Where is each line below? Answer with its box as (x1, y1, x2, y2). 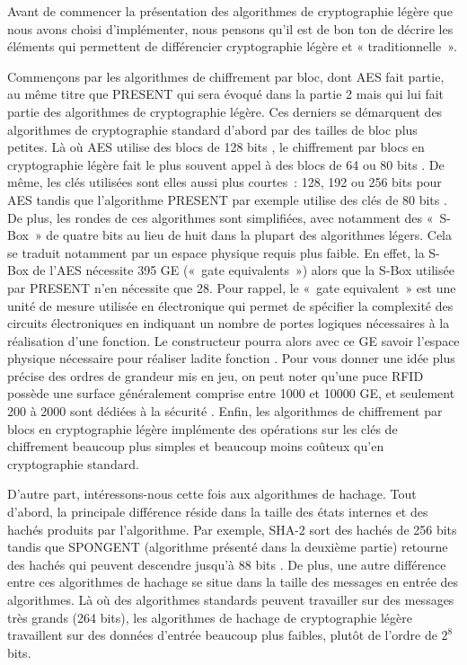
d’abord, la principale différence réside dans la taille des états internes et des (7, 502, 428, 521)
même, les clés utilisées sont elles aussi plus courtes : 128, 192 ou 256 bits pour (7, 173, 442, 191)
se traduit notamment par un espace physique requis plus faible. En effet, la (7, 243, 425, 262)
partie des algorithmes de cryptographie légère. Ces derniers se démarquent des (7, 102, 443, 120)
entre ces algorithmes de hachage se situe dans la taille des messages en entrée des (7, 572, 459, 591)
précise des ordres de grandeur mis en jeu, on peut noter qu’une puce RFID (7, 366, 424, 385)
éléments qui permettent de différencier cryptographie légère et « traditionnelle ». (7, 37, 457, 56)
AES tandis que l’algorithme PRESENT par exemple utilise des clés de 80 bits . (7, 190, 447, 208)
